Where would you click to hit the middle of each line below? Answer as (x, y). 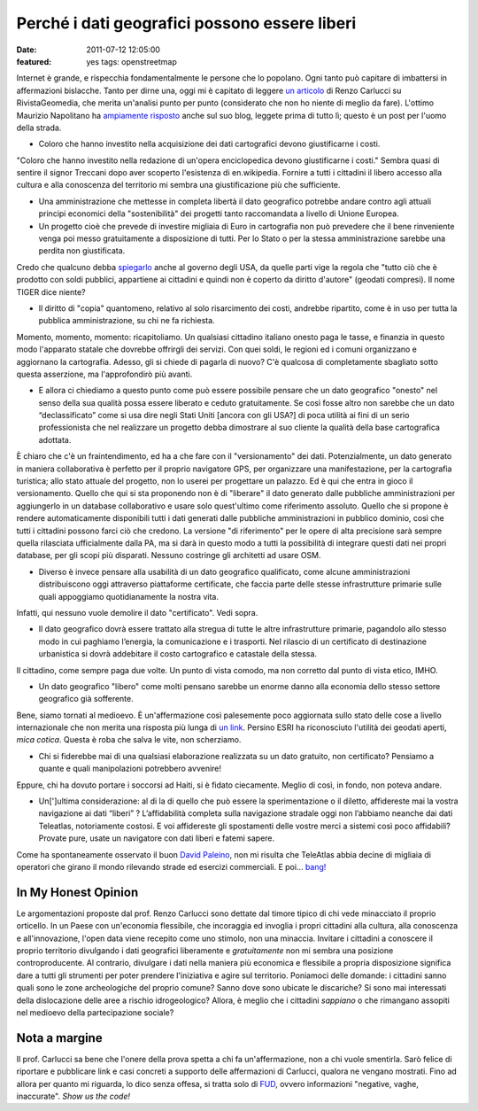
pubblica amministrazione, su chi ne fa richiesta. (127, 321)
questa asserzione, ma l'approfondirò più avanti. (104, 374)
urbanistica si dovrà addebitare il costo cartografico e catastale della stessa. (178, 654)
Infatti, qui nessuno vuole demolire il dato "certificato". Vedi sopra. (137, 612)
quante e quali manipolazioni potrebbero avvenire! (130, 769)
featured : (34, 61)
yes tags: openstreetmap (131, 61)
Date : (27, 50)
